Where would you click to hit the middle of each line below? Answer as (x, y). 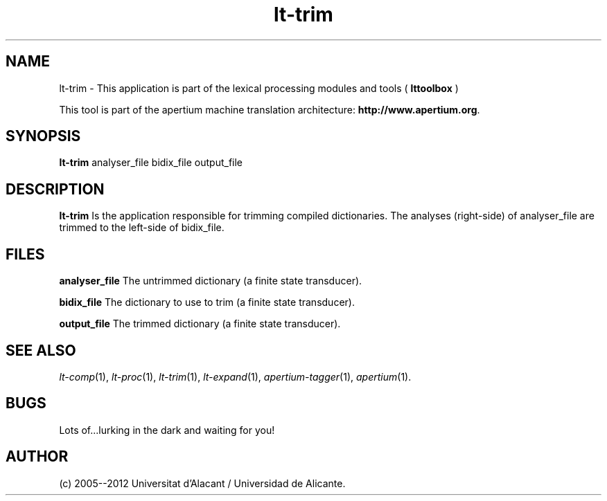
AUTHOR (37, 457)
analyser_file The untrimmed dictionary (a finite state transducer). (211, 281)
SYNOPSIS (43, 136)
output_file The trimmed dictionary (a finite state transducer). (200, 324)
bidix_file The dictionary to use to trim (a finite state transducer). (207, 302)
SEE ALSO (41, 350)
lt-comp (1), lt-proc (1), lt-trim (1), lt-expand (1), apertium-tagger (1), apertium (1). (235, 376)
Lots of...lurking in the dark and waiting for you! (167, 430)
